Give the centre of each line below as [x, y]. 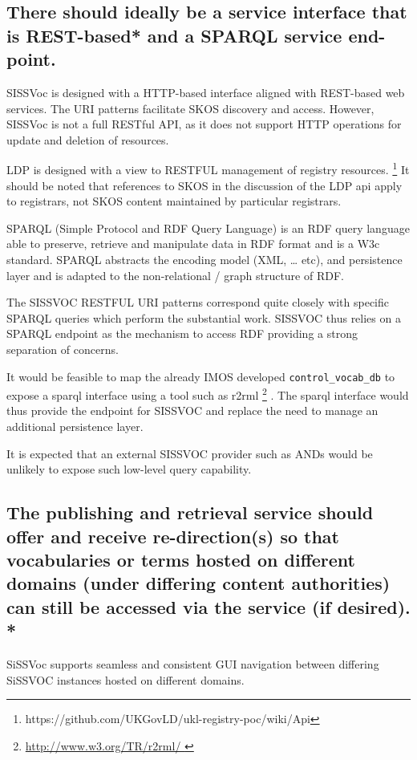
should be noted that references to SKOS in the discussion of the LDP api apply [204, 185]
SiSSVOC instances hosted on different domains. [126, 679]
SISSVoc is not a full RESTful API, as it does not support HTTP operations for [204, 124]
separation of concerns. [63, 349]
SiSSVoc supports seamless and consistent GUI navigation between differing [193, 663]
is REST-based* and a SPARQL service [174, 35]
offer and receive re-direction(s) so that [173, 536]
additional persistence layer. [75, 427]
